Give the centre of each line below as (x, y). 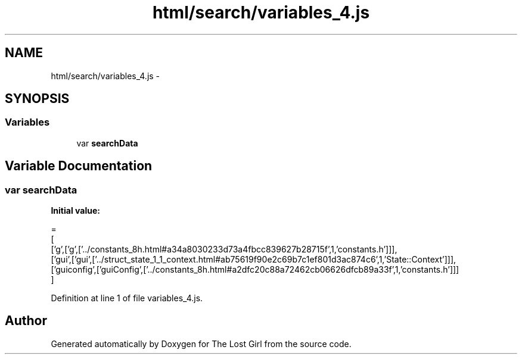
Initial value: (75, 211)
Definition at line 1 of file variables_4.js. (127, 298)
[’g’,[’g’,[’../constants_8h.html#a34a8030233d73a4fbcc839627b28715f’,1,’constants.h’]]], (224, 249)
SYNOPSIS (37, 99)
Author (26, 321)
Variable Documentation (79, 166)
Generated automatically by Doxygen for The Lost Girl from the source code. (201, 344)
